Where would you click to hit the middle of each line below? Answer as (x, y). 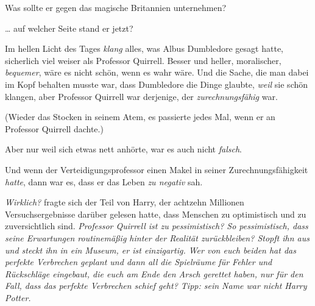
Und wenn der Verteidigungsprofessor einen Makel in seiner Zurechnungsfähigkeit (157, 169)
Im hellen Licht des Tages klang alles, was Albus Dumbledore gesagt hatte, (144, 48)
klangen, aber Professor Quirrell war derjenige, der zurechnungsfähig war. (141, 96)
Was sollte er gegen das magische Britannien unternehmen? (116, 7)
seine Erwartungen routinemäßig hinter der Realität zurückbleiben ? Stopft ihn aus (157, 237)
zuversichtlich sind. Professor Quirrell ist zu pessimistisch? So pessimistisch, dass (157, 226)
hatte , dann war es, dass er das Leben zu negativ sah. (104, 181)
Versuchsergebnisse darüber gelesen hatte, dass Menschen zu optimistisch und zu (156, 214)
